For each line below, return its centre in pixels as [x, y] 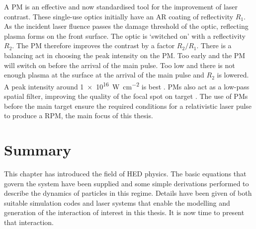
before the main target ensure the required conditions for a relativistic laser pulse [128, 106]
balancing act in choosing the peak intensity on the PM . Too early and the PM [125, 55]
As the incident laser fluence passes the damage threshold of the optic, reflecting [126, 26]
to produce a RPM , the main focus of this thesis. [79, 115]
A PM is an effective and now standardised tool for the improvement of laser [121, 6]
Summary [38, 149]
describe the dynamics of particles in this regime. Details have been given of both [128, 193]
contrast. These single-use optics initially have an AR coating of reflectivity [119, 16]
